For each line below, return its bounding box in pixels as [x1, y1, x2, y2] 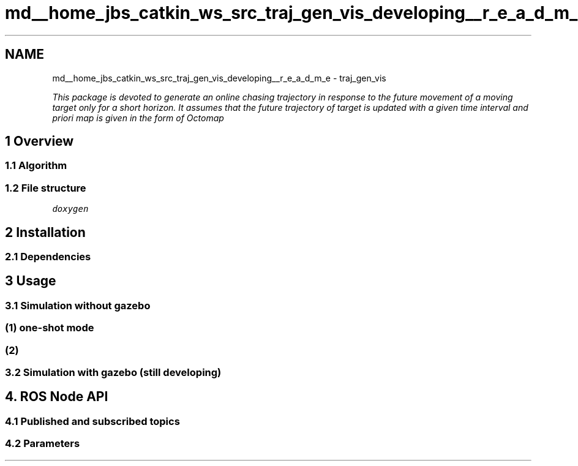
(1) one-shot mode [5, 321, 94, 334]
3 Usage [5, 273, 56, 289]
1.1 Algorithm [5, 159, 67, 172]
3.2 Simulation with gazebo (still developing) [5, 366, 222, 378]
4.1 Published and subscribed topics [5, 415, 180, 427]
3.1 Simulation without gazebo [5, 299, 151, 312]
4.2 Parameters [5, 437, 80, 450]
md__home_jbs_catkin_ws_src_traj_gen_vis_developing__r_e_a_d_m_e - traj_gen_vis [52, 72, 386, 83]
